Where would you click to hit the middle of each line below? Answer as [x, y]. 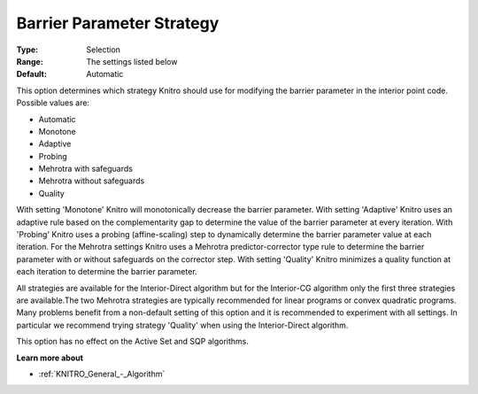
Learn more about [50, 358]
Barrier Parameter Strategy [118, 23]
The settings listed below [132, 61]
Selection [104, 50]
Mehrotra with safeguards [85, 169]
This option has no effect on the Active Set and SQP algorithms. [133, 342]
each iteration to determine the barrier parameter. [107, 272]
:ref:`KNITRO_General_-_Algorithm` [102, 374]
